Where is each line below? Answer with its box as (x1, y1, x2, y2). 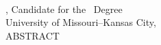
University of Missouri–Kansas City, (5, 15, 156, 29)
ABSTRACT (5, 28, 60, 42)
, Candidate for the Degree (5, 1, 123, 16)
